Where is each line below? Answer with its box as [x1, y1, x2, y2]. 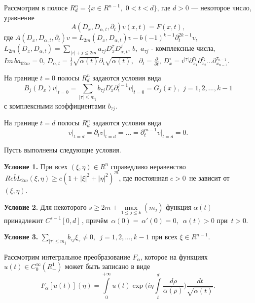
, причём [81, 215, 108, 225]
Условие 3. [4, 231, 38, 242]
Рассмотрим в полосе [4, 2, 68, 12]
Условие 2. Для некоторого [4, 201, 87, 212]
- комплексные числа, [151, 43, 216, 53]
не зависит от [189, 172, 230, 183]
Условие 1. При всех [4, 161, 68, 171]
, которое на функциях [140, 251, 208, 262]
